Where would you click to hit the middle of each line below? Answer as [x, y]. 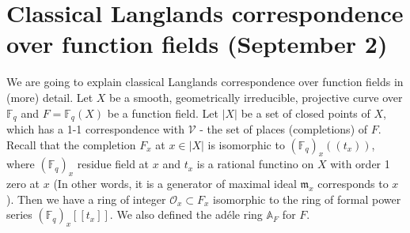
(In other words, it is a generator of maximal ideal [175, 184]
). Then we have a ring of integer [86, 199]
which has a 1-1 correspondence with [95, 128]
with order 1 [360, 164]
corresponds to [353, 184]
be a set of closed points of [306, 113]
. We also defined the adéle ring [186, 214]
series [19, 214]
